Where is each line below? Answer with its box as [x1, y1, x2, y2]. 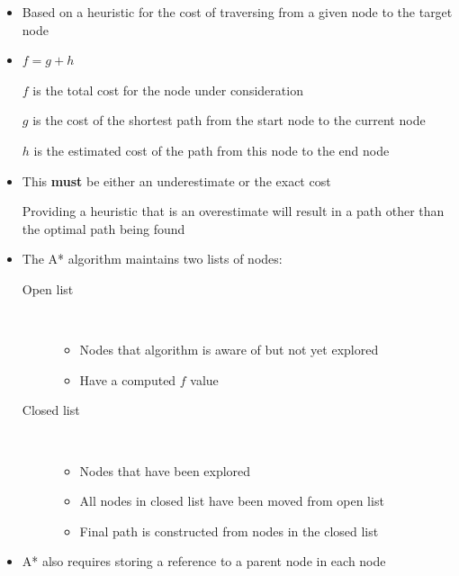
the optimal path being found [22, 219, 185, 238]
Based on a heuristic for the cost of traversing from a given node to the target [22, 3, 453, 21]
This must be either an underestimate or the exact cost [22, 171, 331, 190]
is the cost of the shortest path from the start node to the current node [32, 111, 426, 130]
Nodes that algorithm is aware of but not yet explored [79, 340, 379, 359]
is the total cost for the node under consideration [32, 80, 303, 99]
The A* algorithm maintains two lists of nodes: [22, 249, 283, 268]
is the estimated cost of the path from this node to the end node [33, 140, 390, 159]
